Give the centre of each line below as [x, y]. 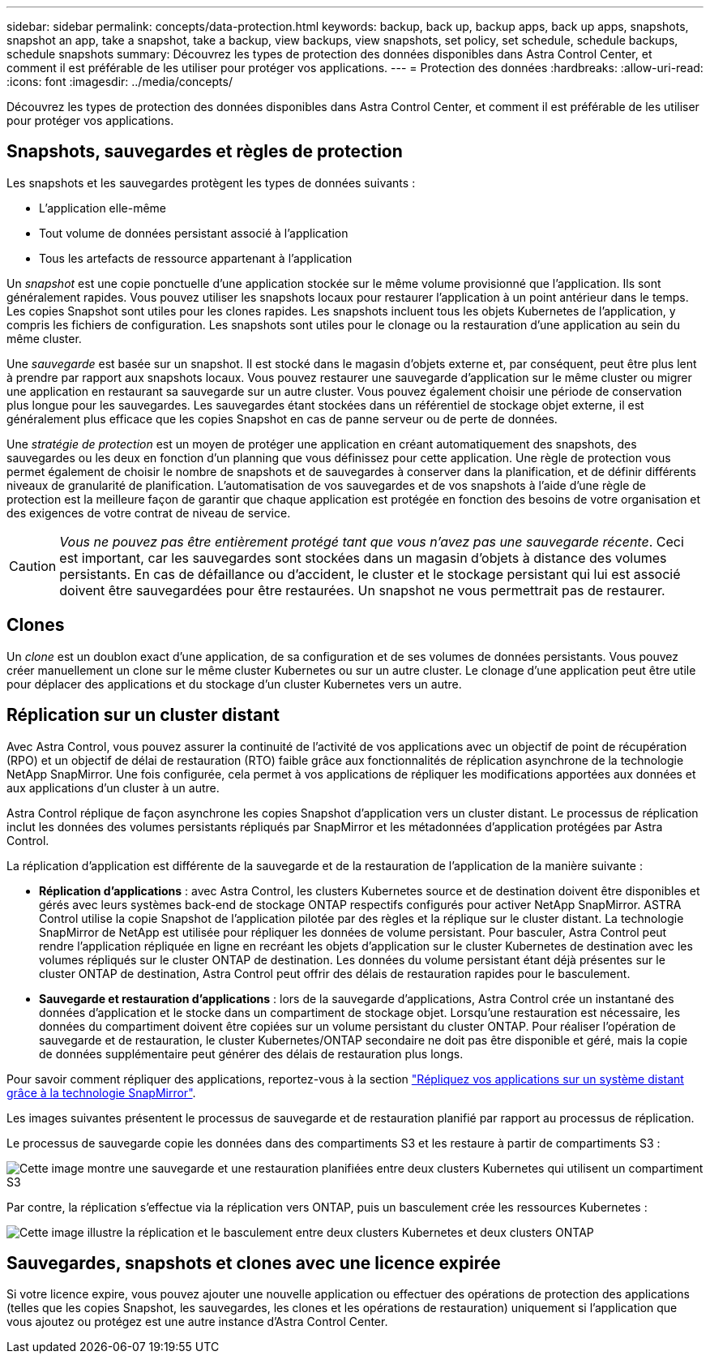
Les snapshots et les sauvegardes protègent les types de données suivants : [211, 182]
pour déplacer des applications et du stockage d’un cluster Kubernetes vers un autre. [234, 684]
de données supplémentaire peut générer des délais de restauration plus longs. [251, 1053]
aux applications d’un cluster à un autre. [113, 787]
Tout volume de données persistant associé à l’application [194, 233]
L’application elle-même [103, 208]
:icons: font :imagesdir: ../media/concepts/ [120, 82]
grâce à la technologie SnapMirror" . [101, 1092]
